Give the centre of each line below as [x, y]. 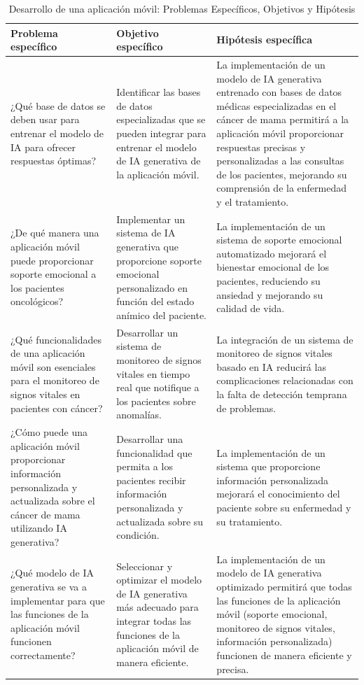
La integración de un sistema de [285, 339]
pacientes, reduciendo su [268, 280]
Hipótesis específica [265, 40]
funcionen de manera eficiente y [284, 655]
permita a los [145, 466]
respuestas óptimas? [54, 161]
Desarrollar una [150, 439]
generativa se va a [49, 586]
